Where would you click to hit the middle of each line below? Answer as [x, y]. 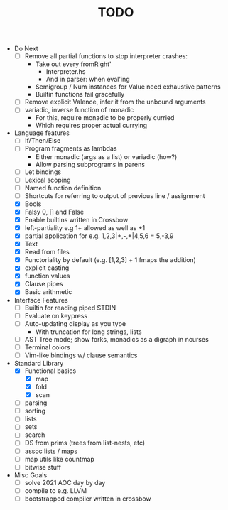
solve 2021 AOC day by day [65, 482]
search [35, 435]
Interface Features [41, 300]
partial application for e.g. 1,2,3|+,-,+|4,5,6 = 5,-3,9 [99, 236]
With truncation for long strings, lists [88, 332]
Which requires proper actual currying [91, 126]
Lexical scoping [48, 180]
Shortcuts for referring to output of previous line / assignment [115, 195]
